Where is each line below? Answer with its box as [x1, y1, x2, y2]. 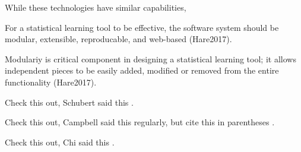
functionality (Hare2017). [5, 75, 97, 88]
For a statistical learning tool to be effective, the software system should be [5, 21, 279, 33]
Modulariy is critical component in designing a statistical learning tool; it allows [5, 52, 296, 65]
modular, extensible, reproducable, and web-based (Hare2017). [5, 33, 232, 45]
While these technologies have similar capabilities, [5, 1, 186, 13]
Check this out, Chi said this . [5, 135, 115, 148]
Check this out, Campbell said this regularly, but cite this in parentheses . [5, 116, 275, 128]
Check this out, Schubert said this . [5, 96, 134, 108]
